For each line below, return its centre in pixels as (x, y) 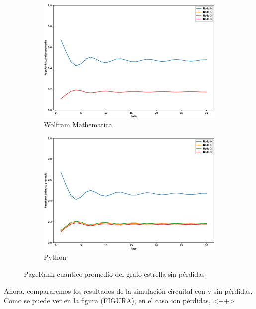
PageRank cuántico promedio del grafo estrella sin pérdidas (114, 273)
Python (55, 257)
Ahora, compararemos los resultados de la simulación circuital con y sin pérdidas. (128, 290)
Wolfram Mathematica (78, 124)
